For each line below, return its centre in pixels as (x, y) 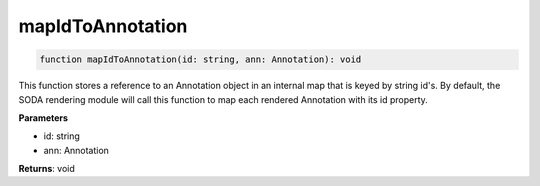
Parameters (43, 117)
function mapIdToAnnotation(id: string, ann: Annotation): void (200, 59)
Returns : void (46, 169)
